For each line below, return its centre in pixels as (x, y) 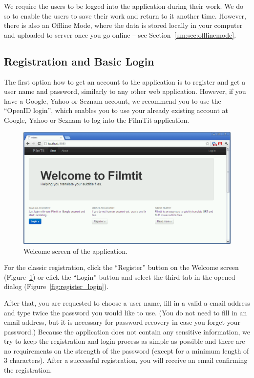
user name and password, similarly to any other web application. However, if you (125, 91)
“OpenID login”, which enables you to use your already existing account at (116, 110)
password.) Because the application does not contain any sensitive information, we (127, 331)
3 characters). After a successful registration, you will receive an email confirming (126, 360)
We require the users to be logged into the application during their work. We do (124, 6)
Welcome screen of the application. (75, 251)
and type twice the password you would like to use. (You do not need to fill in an (126, 312)
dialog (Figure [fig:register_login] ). (56, 286)
